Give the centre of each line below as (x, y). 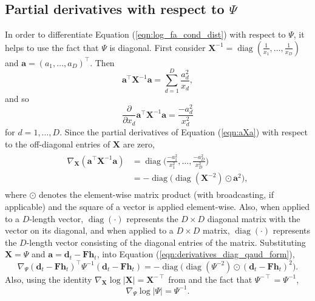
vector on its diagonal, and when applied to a (89, 230)
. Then (102, 62)
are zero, (139, 144)
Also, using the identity (49, 279)
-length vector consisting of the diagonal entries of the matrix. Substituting (166, 242)
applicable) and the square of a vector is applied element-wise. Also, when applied (157, 207)
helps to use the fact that (52, 47)
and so (17, 98)
